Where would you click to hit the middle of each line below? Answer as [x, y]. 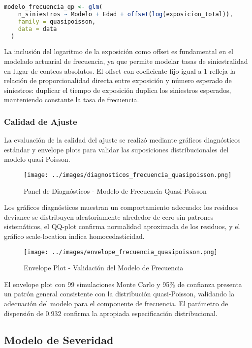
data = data [37, 29]
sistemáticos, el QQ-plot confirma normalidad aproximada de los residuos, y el [122, 226]
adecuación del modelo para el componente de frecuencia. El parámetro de [116, 303]
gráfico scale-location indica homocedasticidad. [74, 236]
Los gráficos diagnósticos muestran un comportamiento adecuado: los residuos [121, 207]
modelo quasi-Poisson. [37, 159]
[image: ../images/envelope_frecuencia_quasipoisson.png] [121, 252]
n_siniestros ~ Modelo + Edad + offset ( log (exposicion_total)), [126, 14]
